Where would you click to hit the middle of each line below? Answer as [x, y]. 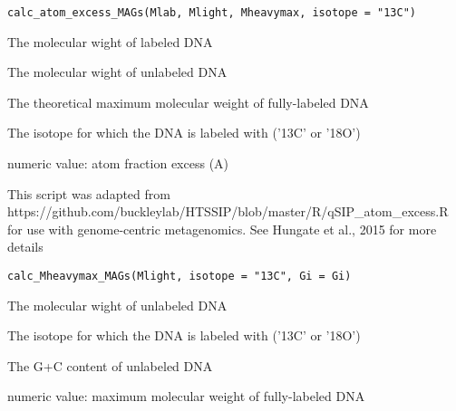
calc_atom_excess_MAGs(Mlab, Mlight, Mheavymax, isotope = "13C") [212, 13]
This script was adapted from [89, 193]
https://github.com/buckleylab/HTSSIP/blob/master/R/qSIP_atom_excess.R [228, 211]
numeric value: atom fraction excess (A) [118, 163]
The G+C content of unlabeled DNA [110, 365]
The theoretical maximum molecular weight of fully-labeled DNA [188, 102]
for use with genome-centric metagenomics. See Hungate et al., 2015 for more [222, 229]
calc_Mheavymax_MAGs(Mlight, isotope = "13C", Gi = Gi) [179, 276]
